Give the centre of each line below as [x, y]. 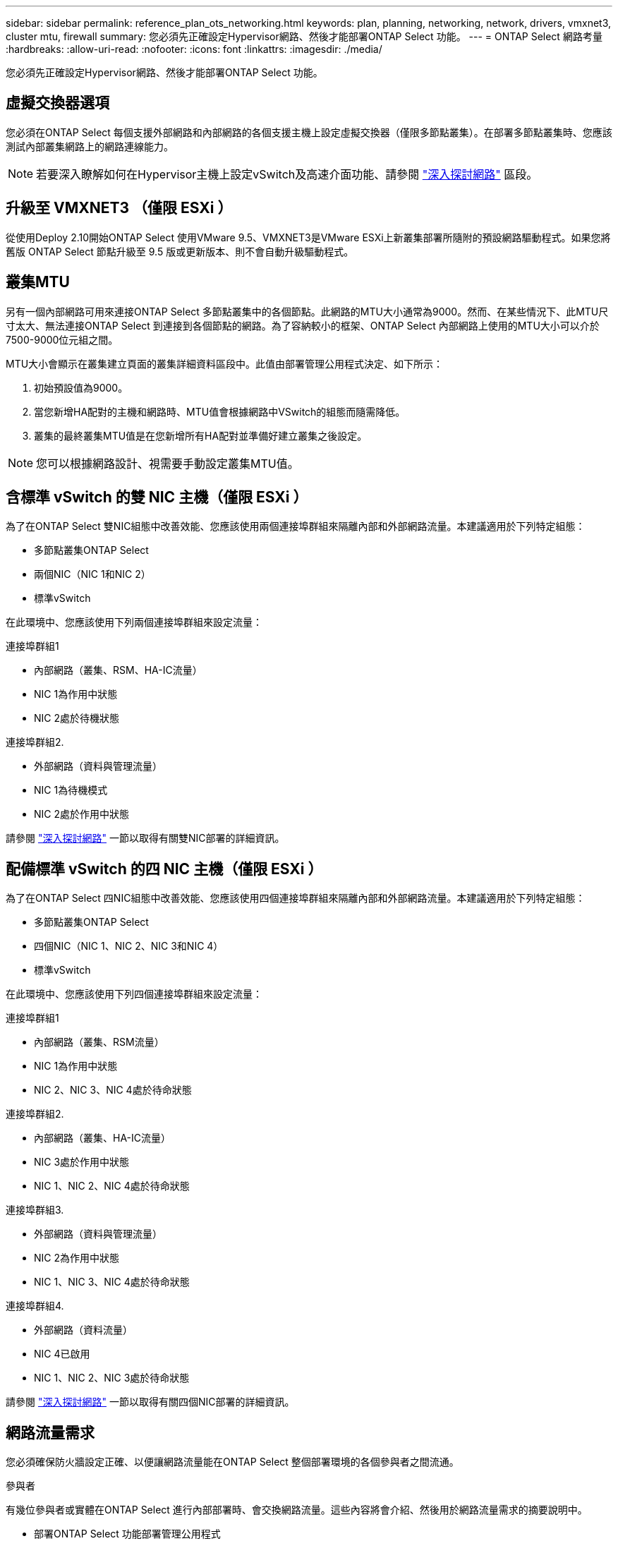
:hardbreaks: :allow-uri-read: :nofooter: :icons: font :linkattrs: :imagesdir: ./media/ [194, 49]
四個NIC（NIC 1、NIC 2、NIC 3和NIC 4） [129, 946]
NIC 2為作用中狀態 [77, 1258]
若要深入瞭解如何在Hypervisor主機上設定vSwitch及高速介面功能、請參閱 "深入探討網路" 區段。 [287, 174]
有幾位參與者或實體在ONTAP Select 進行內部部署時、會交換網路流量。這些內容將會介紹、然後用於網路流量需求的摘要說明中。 [297, 1510]
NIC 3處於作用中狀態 [82, 1162]
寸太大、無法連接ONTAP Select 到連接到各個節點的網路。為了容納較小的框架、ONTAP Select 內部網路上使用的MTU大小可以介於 [303, 325]
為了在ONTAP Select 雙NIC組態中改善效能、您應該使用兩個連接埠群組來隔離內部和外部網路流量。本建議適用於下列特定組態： [296, 526]
